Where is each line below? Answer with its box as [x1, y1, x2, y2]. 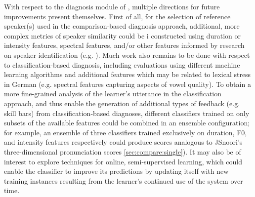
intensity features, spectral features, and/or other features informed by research [4, 40, 245, 50]
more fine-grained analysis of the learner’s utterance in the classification [4, 88, 222, 99]
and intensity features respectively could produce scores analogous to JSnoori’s [4, 137, 243, 147]
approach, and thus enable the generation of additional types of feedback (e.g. [4, 98, 240, 108]
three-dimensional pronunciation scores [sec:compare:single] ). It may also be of [4, 146, 241, 157]
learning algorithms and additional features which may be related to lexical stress [4, 69, 251, 79]
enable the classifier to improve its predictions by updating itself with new [4, 166, 229, 176]
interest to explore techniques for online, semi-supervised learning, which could [4, 156, 243, 166]
